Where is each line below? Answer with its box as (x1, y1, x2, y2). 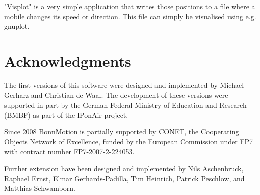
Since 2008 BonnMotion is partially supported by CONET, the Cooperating (4, 126, 239, 137)
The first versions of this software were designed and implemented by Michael (4, 79, 244, 90)
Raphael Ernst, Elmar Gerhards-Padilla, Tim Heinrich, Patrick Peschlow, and (4, 173, 245, 183)
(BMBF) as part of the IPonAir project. (4, 109, 128, 120)
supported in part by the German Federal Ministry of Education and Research (4, 100, 247, 110)
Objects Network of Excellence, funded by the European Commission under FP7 (4, 136, 253, 147)
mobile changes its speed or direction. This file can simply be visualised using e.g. (4, 11, 256, 21)
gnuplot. (4, 21, 30, 31)
